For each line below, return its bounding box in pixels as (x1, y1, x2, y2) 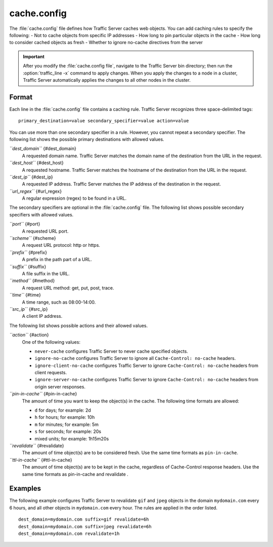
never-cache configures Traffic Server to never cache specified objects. (34, 348, 188, 354)
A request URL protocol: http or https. (22, 242, 101, 248)
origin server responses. (34, 383, 86, 390)
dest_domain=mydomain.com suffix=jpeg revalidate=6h (18, 524, 152, 529)
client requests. (34, 370, 67, 376)
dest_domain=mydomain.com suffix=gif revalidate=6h (18, 517, 149, 522)
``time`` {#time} (9, 292, 41, 298)
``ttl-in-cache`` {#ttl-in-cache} (9, 457, 73, 463)
